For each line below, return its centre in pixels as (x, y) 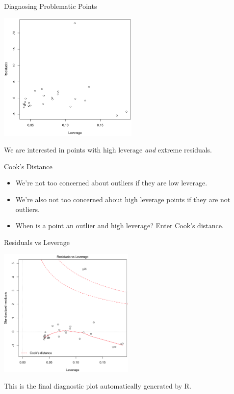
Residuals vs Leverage (37, 242)
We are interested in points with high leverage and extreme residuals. (108, 150)
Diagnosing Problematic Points (51, 6)
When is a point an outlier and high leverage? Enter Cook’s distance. (119, 226)
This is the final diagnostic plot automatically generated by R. (98, 385)
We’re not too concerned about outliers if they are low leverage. (111, 183)
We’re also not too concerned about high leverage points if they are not (123, 199)
